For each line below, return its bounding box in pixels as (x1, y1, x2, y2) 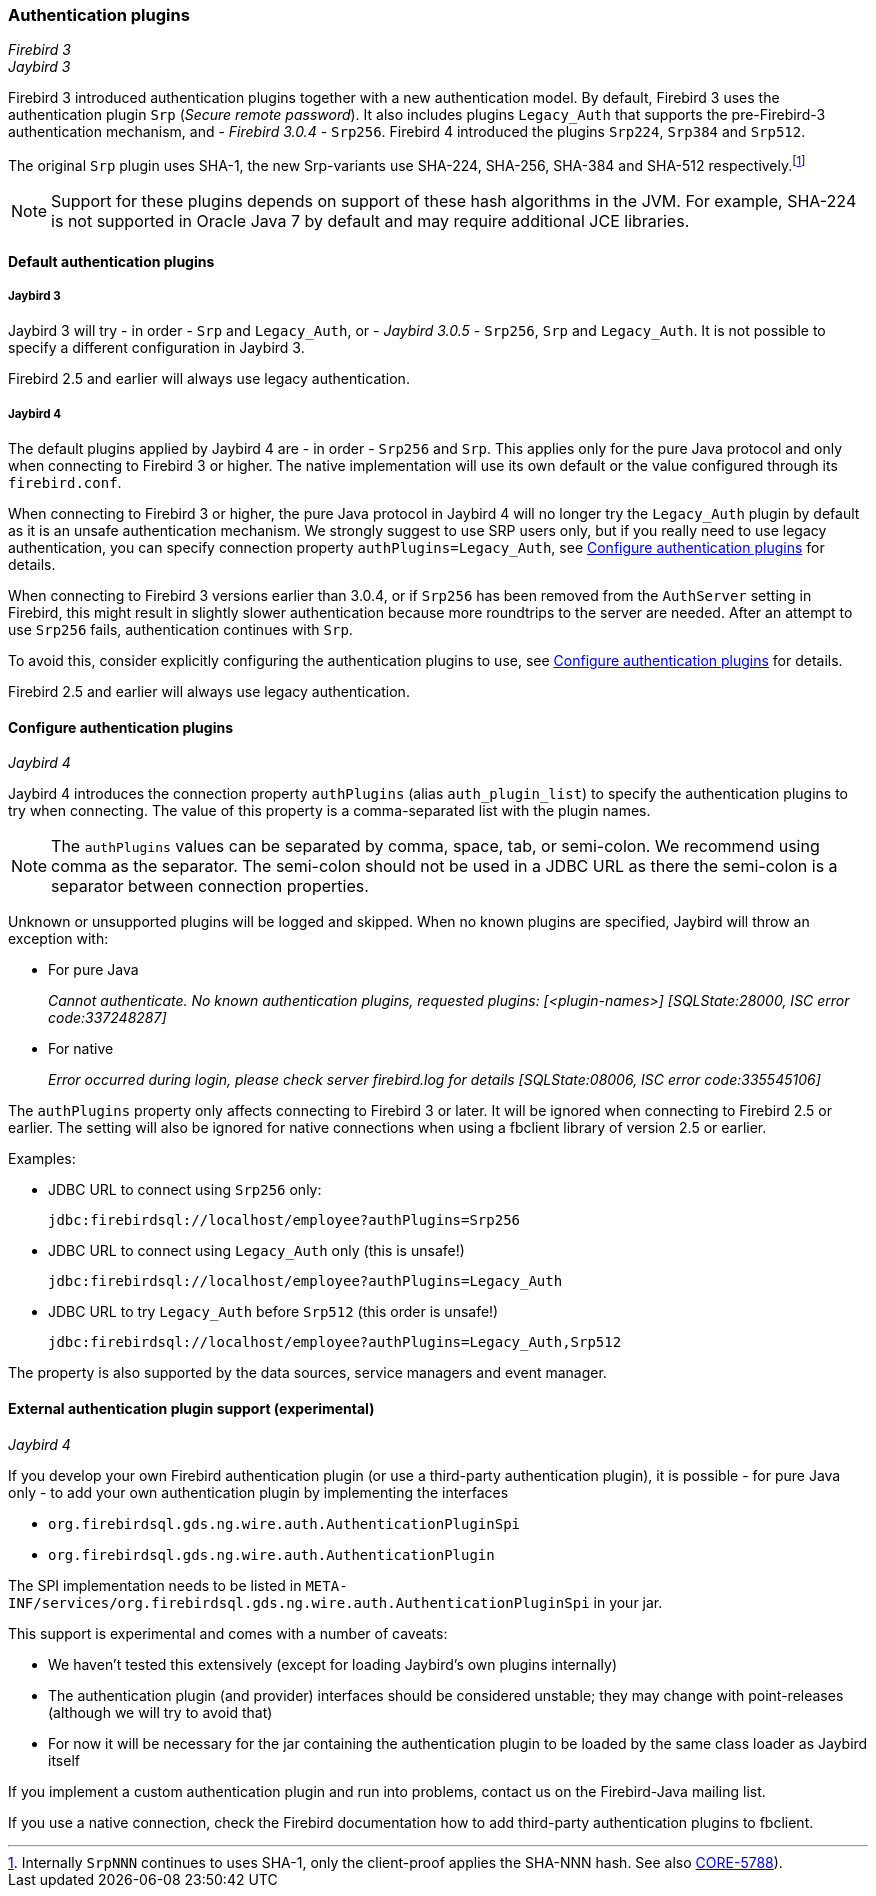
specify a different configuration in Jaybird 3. (8, 339, 305, 357)
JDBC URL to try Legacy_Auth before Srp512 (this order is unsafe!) (48, 1303, 499, 1321)
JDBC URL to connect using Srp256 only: (48, 1181, 322, 1199)
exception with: (8, 930, 109, 948)
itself (48, 1751, 80, 1769)
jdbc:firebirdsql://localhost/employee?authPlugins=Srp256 (48, 1212, 521, 1229)
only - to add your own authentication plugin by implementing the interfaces (8, 1483, 509, 1501)
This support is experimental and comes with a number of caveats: (8, 1624, 448, 1642)
